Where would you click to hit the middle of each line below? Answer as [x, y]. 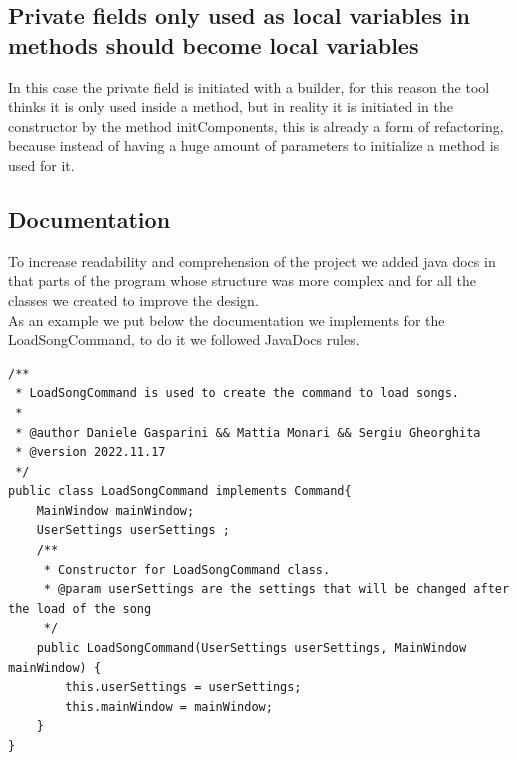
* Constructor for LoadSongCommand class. [187, 569]
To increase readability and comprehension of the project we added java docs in [252, 260]
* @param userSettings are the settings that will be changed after [276, 589]
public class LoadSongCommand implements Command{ [180, 491]
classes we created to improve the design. [133, 299]
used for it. [41, 164]
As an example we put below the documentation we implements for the [226, 319]
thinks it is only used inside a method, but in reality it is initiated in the [230, 106]
